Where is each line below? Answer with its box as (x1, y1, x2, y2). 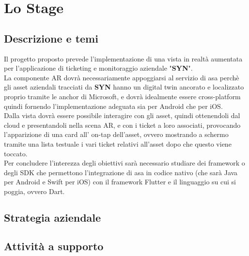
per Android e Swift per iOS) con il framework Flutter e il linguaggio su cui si (4, 177, 236, 187)
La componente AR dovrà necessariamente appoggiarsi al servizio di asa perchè (4, 72, 239, 82)
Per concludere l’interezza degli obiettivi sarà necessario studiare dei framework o (4, 158, 245, 168)
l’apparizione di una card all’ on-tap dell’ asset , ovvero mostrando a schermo (4, 129, 229, 139)
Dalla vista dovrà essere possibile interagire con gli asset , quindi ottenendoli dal (4, 110, 240, 120)
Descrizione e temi (4, 30, 98, 45)
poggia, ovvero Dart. (4, 186, 65, 196)
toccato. (4, 148, 28, 158)
